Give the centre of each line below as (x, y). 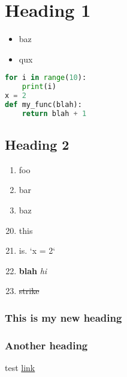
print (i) (39, 87)
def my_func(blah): (43, 104)
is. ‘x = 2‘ (37, 250)
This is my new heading (63, 317)
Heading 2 (37, 145)
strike (29, 291)
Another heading (46, 345)
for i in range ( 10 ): (46, 78)
